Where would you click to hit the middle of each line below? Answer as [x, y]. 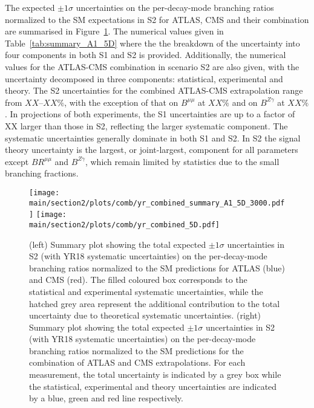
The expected [30, 7]
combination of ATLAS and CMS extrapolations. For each [137, 362]
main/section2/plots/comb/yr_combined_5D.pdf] [124, 225]
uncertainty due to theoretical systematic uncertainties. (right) [145, 315]
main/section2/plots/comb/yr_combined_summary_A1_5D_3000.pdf [157, 203]
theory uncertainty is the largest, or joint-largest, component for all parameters [152, 150]
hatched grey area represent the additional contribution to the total [155, 303]
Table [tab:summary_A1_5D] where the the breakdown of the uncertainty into [152, 43]
